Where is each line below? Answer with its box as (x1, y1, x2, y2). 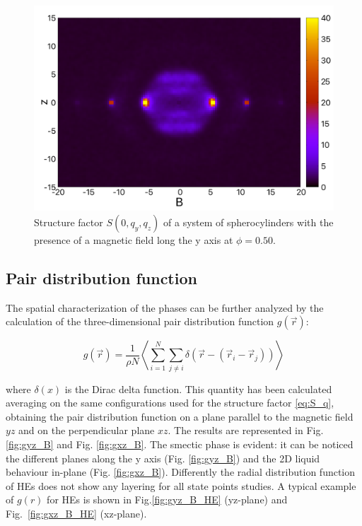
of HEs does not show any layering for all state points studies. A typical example (6, 478, 356, 493)
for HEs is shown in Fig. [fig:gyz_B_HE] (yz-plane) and (47, 492, 288, 507)
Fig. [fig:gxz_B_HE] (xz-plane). (6, 505, 147, 520)
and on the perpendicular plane (18, 423, 155, 438)
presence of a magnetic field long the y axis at (34, 232, 233, 247)
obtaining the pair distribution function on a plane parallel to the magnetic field (6, 409, 354, 423)
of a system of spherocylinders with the (163, 214, 334, 229)
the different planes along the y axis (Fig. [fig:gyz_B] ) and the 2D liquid (6, 450, 320, 465)
